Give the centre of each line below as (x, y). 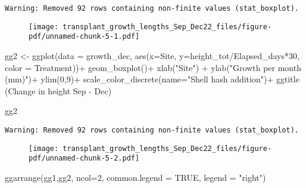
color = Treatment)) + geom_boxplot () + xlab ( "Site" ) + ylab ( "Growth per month (153, 67)
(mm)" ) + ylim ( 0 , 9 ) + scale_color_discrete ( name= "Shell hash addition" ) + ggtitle (152, 79)
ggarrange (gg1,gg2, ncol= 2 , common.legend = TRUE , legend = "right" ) (135, 177)
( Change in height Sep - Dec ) (58, 90)
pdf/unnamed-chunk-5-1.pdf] (84, 37)
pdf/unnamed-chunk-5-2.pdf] (84, 158)
